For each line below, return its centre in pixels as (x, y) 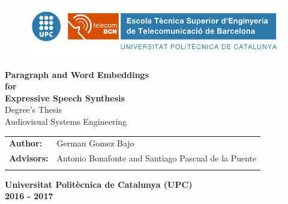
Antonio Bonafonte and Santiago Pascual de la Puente (157, 158)
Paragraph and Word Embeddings (77, 74)
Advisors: (29, 158)
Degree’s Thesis (33, 109)
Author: (26, 143)
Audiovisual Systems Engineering (66, 121)
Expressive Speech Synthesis (65, 97)
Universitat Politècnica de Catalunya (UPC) (99, 184)
